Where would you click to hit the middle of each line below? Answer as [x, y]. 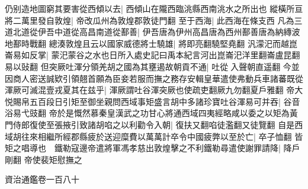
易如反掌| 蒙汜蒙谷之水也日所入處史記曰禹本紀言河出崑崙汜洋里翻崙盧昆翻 [156, 55]
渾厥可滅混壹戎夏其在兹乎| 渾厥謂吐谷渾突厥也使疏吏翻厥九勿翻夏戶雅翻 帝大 [154, 90]
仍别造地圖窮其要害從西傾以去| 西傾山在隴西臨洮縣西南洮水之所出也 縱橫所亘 [154, 8]
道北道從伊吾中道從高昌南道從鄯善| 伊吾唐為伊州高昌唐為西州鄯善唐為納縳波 [153, 32]
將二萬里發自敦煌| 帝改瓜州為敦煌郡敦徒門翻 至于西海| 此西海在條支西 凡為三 [154, 20]
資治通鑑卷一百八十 [42, 179]
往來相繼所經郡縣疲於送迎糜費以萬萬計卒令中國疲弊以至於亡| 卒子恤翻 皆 [162, 136]
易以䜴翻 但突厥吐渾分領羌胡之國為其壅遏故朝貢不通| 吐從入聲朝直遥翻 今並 [152, 66]
